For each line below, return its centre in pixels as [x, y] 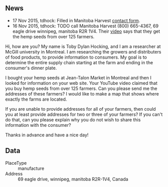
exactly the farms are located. [36, 99]
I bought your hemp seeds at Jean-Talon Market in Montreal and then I [78, 77]
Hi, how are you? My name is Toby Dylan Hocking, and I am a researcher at [83, 46]
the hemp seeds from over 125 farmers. [53, 36]
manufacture [31, 168]
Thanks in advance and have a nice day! [47, 135]
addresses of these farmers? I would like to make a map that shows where [82, 93]
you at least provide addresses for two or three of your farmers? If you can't [84, 114]
